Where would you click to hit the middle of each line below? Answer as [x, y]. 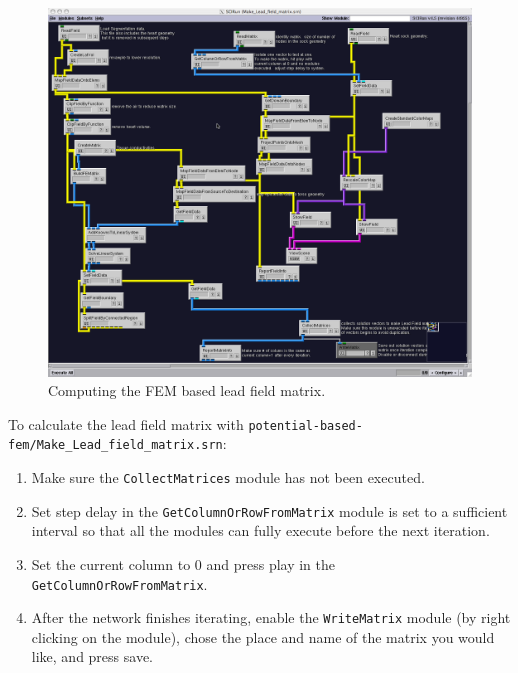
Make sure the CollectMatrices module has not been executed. [228, 477]
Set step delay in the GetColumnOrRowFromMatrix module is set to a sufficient [269, 510]
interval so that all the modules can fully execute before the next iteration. [260, 530]
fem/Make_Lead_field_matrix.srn [115, 445]
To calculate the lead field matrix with [126, 423]
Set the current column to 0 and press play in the [183, 563]
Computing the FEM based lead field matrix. [187, 390]
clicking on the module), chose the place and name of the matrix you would [263, 636]
